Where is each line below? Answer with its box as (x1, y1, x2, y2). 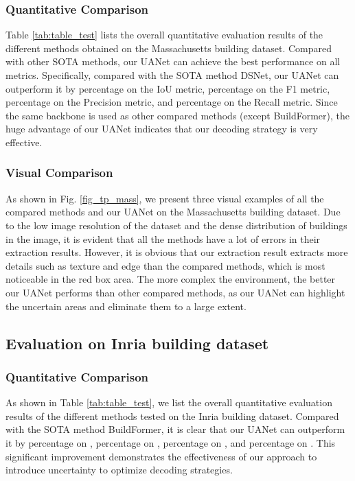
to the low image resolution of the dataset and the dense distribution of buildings (5, 218, 347, 232)
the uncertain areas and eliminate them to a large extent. (5, 298, 247, 313)
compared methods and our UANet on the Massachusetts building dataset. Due (5, 204, 341, 219)
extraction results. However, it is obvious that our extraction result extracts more (5, 245, 348, 259)
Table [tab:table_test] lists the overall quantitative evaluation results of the (5, 27, 323, 42)
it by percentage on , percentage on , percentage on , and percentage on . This (5, 435, 336, 449)
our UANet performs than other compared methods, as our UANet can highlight (5, 285, 345, 299)
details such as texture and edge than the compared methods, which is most (5, 258, 325, 272)
